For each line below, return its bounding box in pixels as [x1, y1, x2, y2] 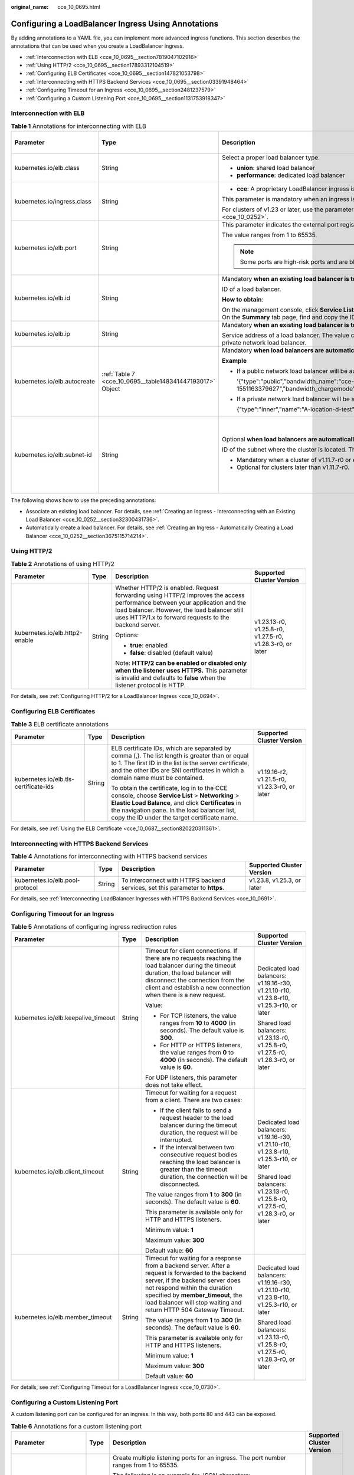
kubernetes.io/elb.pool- [14, 876, 80, 884]
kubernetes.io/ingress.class [14, 198, 91, 206]
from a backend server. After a [145, 1261, 230, 1270]
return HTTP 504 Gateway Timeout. [145, 1306, 245, 1314]
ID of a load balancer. [221, 285, 281, 293]
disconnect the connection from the [145, 976, 245, 984]
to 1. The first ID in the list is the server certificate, [111, 759, 250, 767]
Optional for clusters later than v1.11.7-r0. [236, 463, 350, 471]
